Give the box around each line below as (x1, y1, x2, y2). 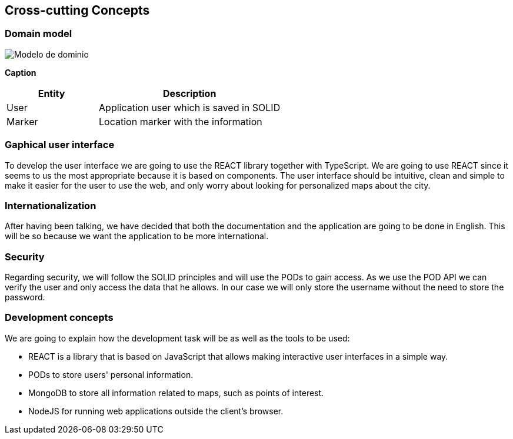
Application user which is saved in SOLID (99, 101, 281, 113)
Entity (38, 87, 65, 99)
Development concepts (5, 311, 114, 324)
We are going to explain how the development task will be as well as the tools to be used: (5, 333, 350, 343)
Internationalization (5, 199, 96, 212)
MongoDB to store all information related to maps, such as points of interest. (28, 387, 324, 398)
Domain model (5, 28, 72, 40)
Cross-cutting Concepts (5, 3, 150, 18)
